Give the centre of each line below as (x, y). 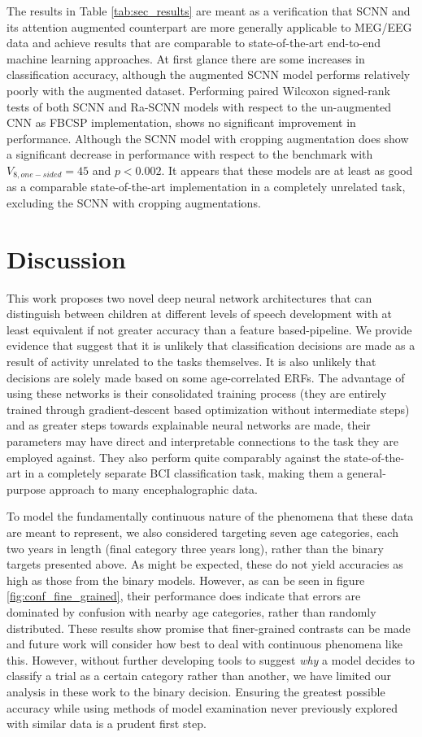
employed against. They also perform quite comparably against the (174, 457)
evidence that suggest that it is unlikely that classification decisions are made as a (211, 345)
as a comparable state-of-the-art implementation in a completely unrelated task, (206, 187)
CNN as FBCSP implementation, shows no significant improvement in (181, 122)
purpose (26, 488)
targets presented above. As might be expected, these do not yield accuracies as (205, 564)
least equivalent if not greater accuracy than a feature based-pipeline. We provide (209, 329)
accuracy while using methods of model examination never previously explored (202, 707)
